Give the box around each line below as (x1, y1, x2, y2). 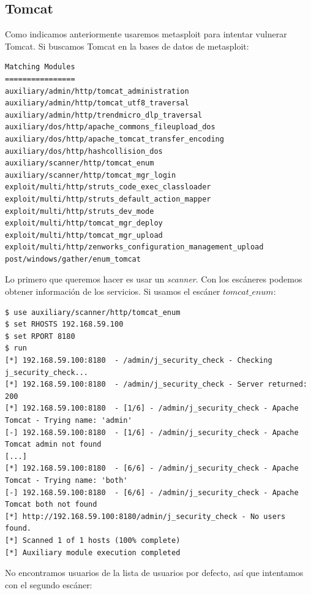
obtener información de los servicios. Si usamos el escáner (5, 285, 220, 298)
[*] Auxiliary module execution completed (5, 548, 181, 557)
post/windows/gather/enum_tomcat (5, 254, 141, 263)
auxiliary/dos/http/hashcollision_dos (5, 146, 163, 156)
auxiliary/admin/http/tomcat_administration (5, 86, 189, 96)
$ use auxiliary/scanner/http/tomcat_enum (5, 308, 181, 317)
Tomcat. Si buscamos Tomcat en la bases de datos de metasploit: (5, 39, 249, 52)
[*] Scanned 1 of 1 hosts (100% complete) (5, 536, 181, 545)
